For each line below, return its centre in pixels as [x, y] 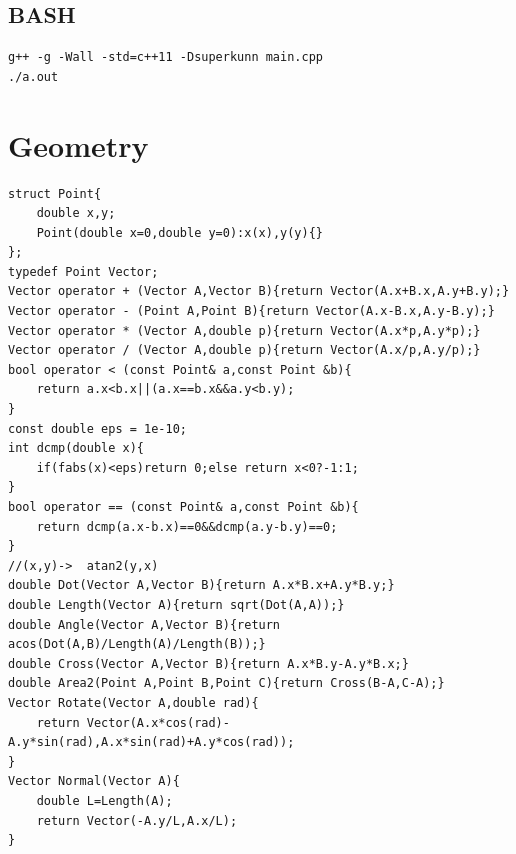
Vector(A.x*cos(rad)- [158, 722]
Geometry [78, 144]
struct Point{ [55, 193]
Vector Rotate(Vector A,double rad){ [133, 702]
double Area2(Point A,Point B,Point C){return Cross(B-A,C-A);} [226, 683]
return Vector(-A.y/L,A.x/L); [137, 820]
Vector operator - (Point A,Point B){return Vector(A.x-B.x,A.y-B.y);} [251, 311]
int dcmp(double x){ [76, 448]
